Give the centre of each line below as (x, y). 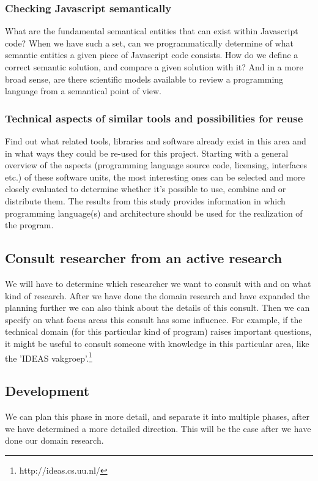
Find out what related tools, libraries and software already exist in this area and (156, 141)
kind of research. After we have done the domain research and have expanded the (157, 295)
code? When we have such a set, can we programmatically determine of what (149, 43)
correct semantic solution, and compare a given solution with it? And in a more (154, 67)
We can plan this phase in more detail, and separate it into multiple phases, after (157, 416)
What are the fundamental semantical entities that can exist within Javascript (152, 31)
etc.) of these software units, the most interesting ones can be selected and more (155, 177)
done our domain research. (54, 440)
